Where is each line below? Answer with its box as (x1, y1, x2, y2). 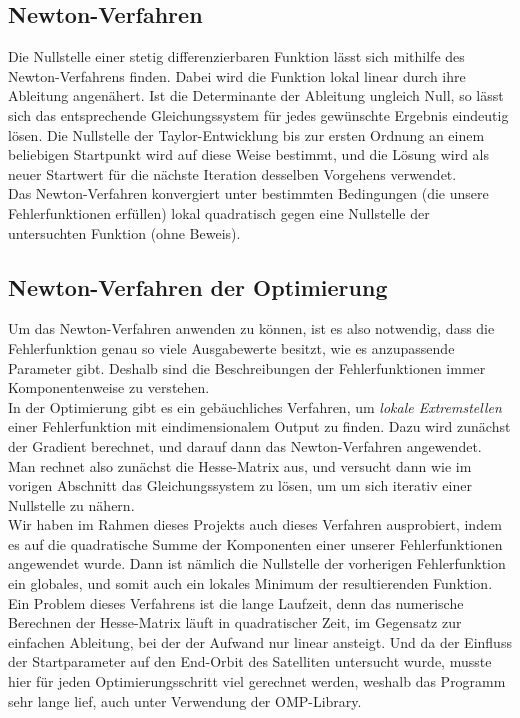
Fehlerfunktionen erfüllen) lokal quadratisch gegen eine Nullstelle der (8, 202, 430, 223)
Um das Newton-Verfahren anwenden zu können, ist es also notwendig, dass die (8, 318, 495, 339)
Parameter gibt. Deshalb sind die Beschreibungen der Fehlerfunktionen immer (8, 357, 486, 378)
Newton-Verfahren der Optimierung (8, 271, 388, 302)
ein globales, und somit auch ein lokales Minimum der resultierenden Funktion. (8, 573, 493, 594)
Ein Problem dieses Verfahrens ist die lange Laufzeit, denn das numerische (8, 592, 464, 613)
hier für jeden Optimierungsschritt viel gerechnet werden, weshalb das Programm (8, 671, 506, 692)
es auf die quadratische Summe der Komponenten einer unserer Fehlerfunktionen (8, 533, 503, 554)
